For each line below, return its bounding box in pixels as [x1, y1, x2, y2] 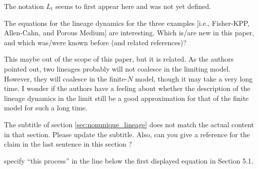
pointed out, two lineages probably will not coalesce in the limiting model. [4, 63, 231, 74]
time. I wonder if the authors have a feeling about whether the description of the [4, 83, 251, 93]
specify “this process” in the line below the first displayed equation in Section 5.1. [4, 155, 254, 166]
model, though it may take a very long [135, 73, 253, 84]
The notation [4, 1, 44, 11]
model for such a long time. [4, 102, 88, 113]
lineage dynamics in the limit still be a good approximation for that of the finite [4, 92, 249, 103]
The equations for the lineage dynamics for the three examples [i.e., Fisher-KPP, [4, 17, 250, 28]
